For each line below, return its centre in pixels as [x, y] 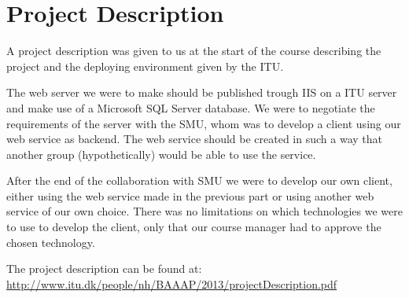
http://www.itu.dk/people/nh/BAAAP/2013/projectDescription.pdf [172, 283]
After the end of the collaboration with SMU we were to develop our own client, [199, 180]
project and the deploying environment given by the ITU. [145, 66]
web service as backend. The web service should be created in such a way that [194, 139]
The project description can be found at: [104, 269]
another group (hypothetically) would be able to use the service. [161, 154]
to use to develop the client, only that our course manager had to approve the [194, 227]
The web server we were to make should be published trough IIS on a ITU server [202, 92]
